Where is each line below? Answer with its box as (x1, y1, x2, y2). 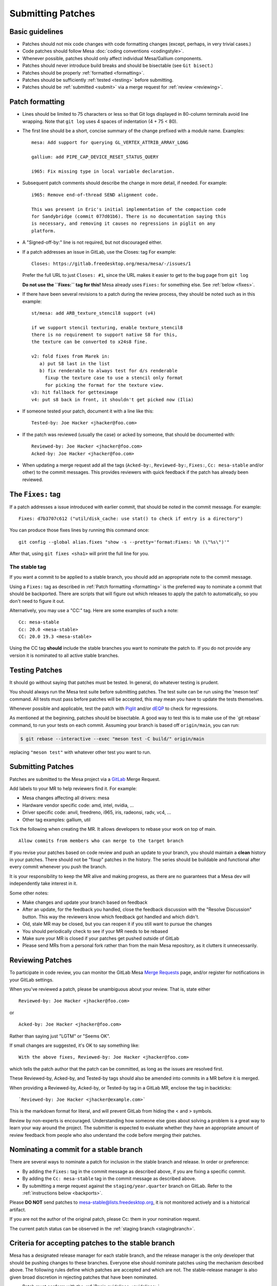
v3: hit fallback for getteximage (31, 389, 118, 396)
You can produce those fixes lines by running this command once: (9, 527, 150, 533)
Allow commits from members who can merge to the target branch (18, 838, 184, 844)
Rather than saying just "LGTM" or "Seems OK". (9, 1033, 110, 1039)
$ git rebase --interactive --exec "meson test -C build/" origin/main (20, 736, 205, 742)
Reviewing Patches (9, 956, 72, 964)
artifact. (9, 1206, 26, 1212)
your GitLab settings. (9, 976, 54, 983)
